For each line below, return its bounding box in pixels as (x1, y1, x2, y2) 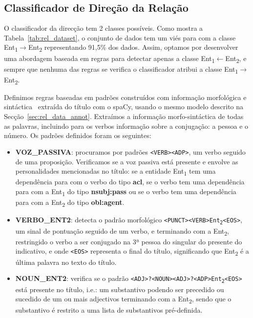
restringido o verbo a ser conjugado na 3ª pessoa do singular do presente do (15, 236, 242, 246)
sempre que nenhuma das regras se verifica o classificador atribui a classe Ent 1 (4, 63, 238, 75)
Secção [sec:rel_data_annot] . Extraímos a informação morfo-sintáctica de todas (4, 111, 244, 121)
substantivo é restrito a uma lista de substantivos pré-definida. (15, 304, 203, 315)
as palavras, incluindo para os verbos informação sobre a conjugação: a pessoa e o (4, 120, 249, 131)
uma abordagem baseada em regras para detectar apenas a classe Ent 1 (4, 53, 215, 64)
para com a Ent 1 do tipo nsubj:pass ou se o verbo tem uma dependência (15, 186, 236, 198)
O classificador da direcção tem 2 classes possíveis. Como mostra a (4, 23, 203, 33)
